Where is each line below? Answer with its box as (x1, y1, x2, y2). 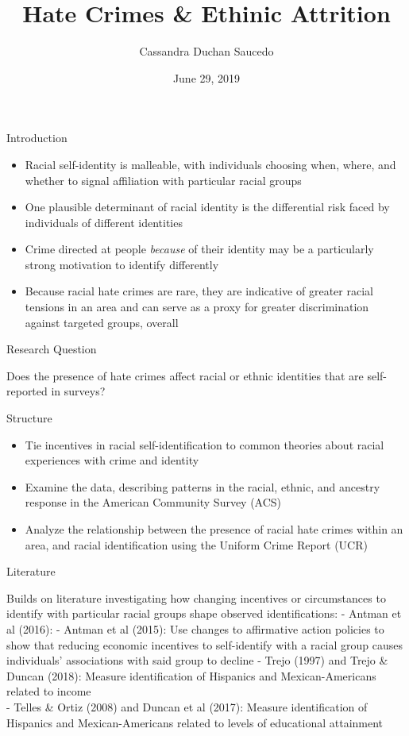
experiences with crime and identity (25, 452, 199, 468)
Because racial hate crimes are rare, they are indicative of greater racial (25, 283, 373, 299)
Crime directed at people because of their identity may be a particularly (25, 241, 374, 257)
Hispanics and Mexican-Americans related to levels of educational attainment (6, 714, 384, 730)
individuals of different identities (25, 214, 183, 230)
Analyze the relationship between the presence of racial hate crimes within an (25, 521, 403, 537)
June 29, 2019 (172, 69, 241, 86)
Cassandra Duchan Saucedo (139, 43, 274, 60)
